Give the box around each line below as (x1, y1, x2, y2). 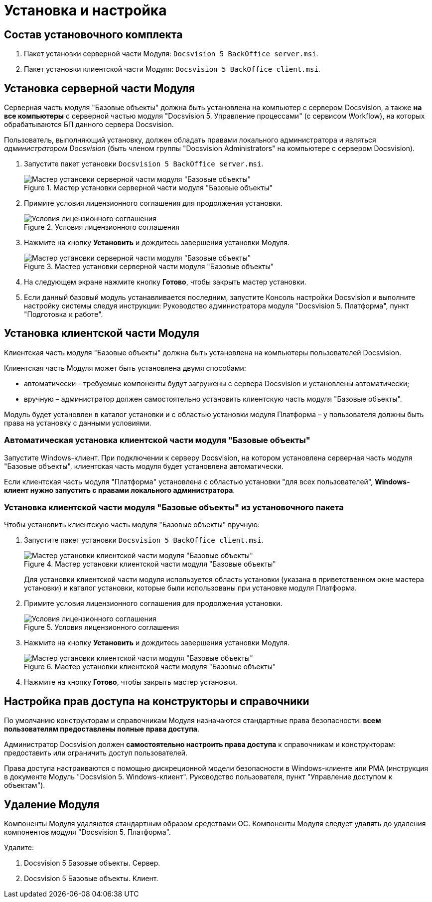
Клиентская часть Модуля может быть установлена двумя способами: (4, 363, 246, 372)
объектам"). (4, 781, 45, 790)
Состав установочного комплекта (4, 28, 183, 41)
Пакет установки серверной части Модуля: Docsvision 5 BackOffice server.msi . (24, 49, 318, 58)
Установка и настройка (4, 2, 167, 19)
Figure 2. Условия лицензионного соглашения (24, 223, 179, 232)
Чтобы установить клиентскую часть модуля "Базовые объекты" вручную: (4, 520, 260, 529)
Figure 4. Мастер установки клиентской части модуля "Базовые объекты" (24, 560, 276, 569)
